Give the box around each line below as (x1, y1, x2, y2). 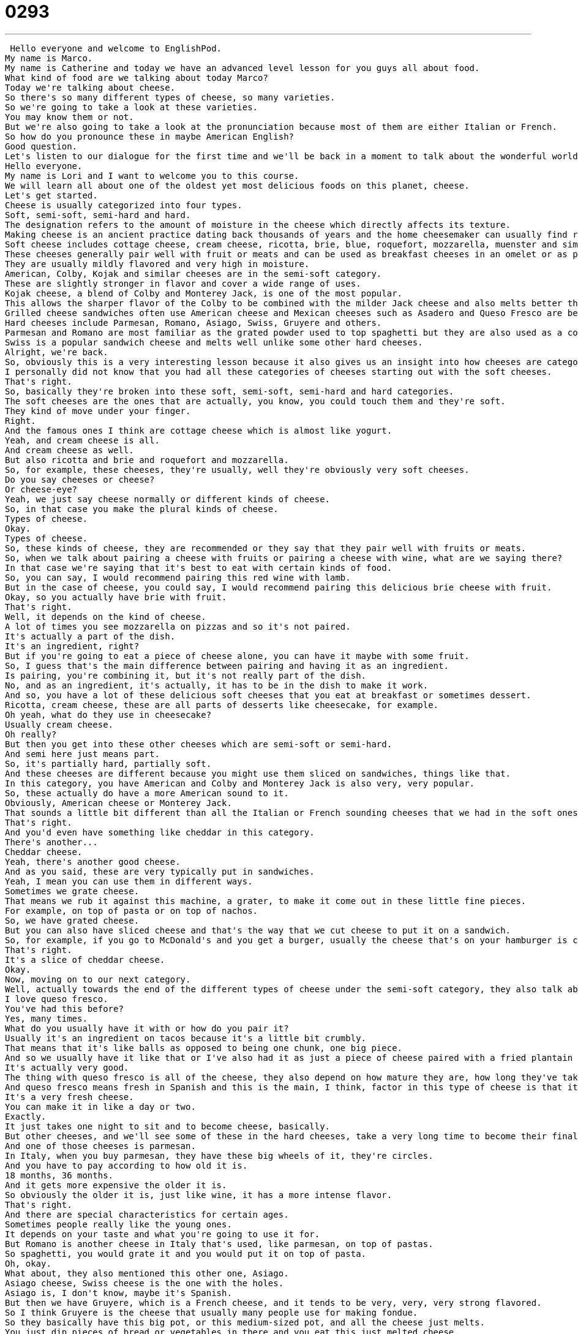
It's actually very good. (5, 1062, 129, 1072)
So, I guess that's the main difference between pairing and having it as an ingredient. (5, 660, 449, 671)
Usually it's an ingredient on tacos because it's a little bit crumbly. (5, 1033, 367, 1043)
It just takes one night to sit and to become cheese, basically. (5, 1121, 331, 1131)
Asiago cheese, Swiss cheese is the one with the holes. (5, 1278, 284, 1288)
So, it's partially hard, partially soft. (5, 758, 212, 769)
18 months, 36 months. (5, 1170, 114, 1180)
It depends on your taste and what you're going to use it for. (5, 1229, 320, 1239)
